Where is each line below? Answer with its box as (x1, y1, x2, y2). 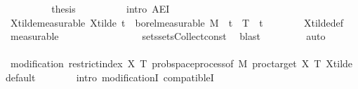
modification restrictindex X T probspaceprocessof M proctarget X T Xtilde (10, 56, 353, 71)
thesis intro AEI (51, 1, 170, 15)
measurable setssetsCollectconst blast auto (10, 29, 326, 43)
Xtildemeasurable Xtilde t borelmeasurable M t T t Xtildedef (10, 15, 343, 29)
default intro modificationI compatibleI (6, 69, 214, 84)
